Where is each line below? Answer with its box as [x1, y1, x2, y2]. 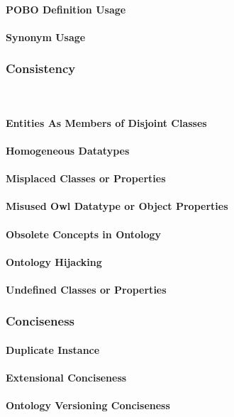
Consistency [6, 60, 76, 77]
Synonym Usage [6, 29, 86, 44]
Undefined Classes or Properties [6, 282, 167, 296]
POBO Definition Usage [6, 1, 126, 16]
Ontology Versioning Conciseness [6, 398, 170, 413]
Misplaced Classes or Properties [6, 171, 166, 186]
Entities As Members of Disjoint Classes [6, 115, 207, 130]
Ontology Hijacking [6, 254, 102, 269]
